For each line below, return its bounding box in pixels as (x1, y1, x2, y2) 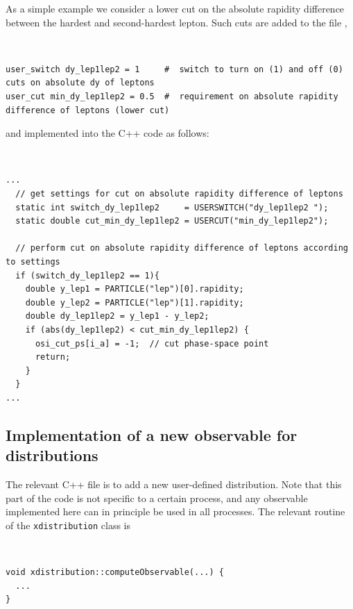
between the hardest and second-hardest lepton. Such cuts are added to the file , (6, 15, 347, 29)
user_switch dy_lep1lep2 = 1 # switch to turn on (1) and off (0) (6, 64, 343, 74)
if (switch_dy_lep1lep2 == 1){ (15, 270, 160, 281)
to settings (6, 257, 60, 267)
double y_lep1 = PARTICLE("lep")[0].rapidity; (25, 284, 244, 294)
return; (35, 352, 71, 362)
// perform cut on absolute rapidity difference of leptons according (15, 243, 348, 253)
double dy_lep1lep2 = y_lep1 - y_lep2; (25, 311, 209, 322)
